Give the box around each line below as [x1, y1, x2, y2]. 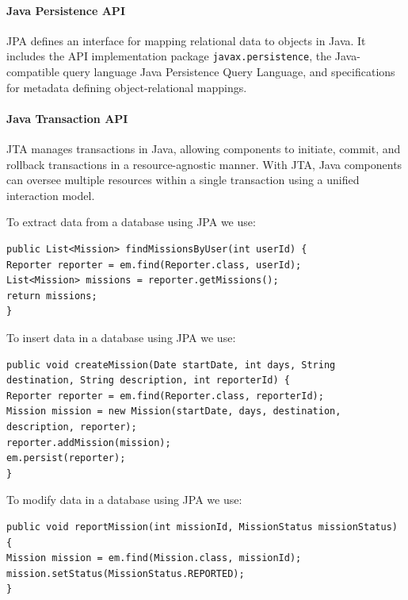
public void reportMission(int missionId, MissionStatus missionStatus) [6, 521, 398, 533]
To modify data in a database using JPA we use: [6, 491, 242, 508]
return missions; [6, 290, 97, 302]
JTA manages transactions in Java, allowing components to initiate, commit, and [6, 140, 401, 157]
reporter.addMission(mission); [6, 437, 171, 448]
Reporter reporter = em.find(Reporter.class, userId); [6, 259, 302, 271]
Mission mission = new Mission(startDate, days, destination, [6, 406, 341, 417]
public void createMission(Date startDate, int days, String [6, 359, 336, 371]
